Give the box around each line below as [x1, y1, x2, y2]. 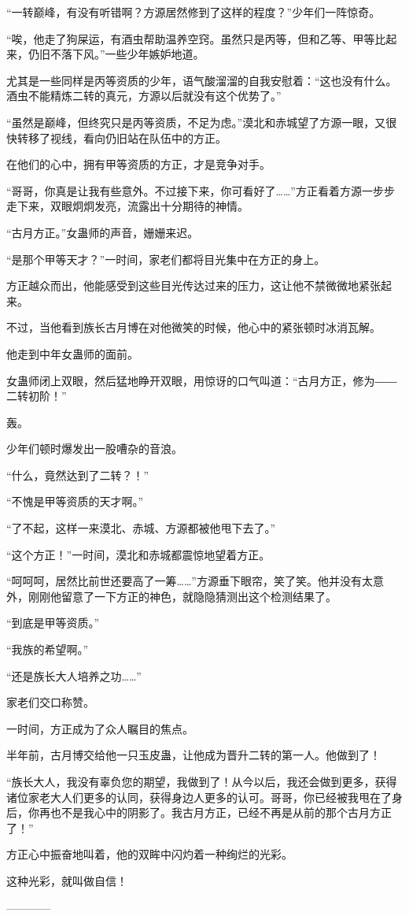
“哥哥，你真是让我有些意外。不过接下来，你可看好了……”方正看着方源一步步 [6, 182, 395, 198]
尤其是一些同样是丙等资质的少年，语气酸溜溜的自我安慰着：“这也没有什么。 [6, 72, 397, 88]
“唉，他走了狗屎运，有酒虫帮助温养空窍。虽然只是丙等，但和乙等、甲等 [6, 30, 375, 46]
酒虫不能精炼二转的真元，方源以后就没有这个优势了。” [6, 87, 282, 104]
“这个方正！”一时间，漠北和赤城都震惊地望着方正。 [6, 546, 271, 562]
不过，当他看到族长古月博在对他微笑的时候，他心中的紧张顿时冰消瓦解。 [6, 319, 381, 336]
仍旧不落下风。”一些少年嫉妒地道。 [28, 46, 204, 62]
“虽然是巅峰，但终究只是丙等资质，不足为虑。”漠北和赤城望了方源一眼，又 [6, 113, 386, 130]
